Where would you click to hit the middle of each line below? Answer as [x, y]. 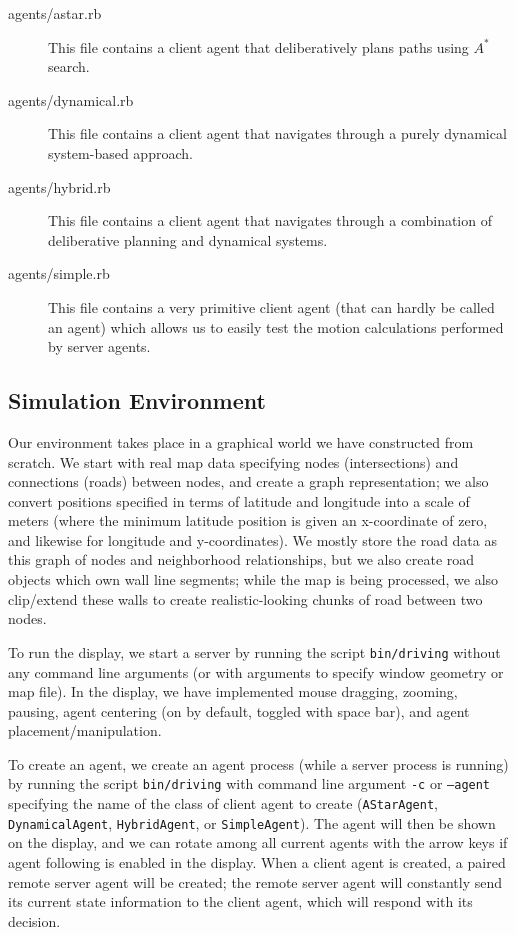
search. [69, 66]
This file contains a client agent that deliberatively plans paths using [258, 46]
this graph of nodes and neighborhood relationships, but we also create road [241, 559]
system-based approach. [120, 152]
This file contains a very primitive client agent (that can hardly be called [271, 306]
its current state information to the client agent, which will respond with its [240, 901]
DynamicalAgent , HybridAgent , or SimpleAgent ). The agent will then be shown [252, 822]
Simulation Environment [137, 400]
